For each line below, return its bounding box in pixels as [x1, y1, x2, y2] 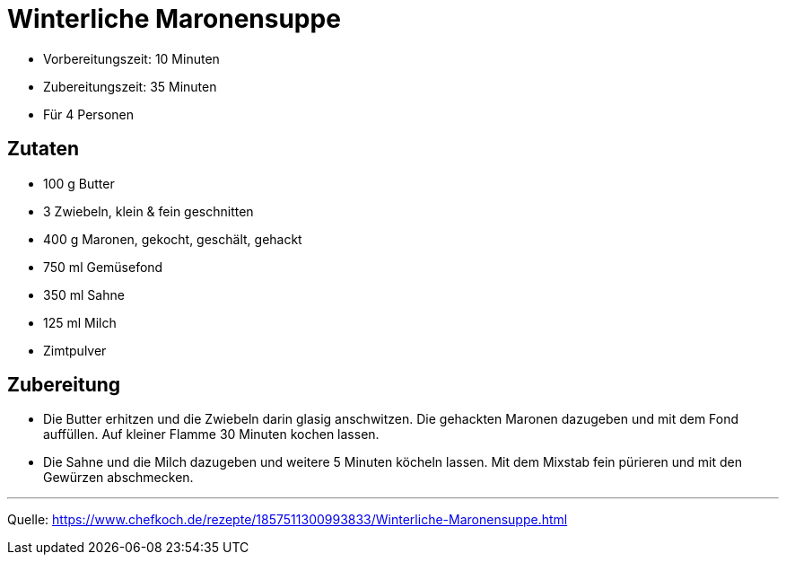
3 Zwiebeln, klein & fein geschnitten [43, 203, 254, 219]
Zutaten [7, 137, 80, 161]
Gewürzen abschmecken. [43, 470, 194, 486]
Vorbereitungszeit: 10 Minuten [43, 50, 220, 66]
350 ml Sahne [43, 286, 125, 303]
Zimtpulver [43, 342, 107, 358]
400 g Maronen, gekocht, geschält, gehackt [43, 231, 302, 247]
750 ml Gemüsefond [43, 259, 163, 275]
